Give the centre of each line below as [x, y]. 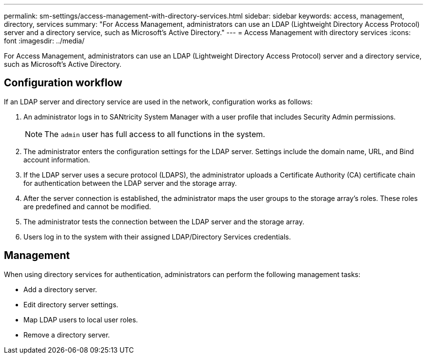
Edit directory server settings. [71, 304]
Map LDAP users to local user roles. [81, 319]
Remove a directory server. [67, 335]
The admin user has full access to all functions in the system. [155, 134]
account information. [57, 159]
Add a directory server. [60, 289]
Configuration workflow [63, 83]
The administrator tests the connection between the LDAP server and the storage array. [164, 221]
